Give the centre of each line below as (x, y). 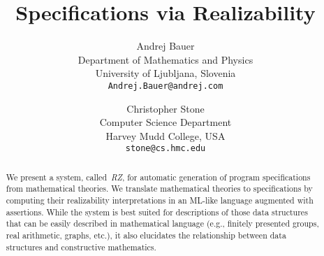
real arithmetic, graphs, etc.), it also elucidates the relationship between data (146, 235)
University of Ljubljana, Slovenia (165, 73)
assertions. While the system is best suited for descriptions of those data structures (157, 212)
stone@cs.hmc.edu (165, 149)
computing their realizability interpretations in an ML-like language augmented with (160, 200)
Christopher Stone (165, 108)
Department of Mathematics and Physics (165, 59)
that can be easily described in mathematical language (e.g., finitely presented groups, (162, 223)
